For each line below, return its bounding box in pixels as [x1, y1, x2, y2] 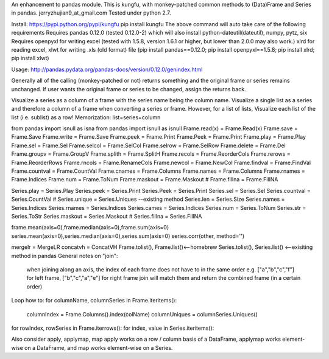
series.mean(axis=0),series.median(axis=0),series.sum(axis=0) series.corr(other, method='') [11, 232, 245, 240]
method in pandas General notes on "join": [11, 252, 118, 259]
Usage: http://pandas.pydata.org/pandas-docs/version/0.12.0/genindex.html [11, 66, 203, 73]
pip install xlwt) [11, 55, 49, 62]
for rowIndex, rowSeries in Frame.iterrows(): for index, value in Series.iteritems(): [11, 324, 214, 332]
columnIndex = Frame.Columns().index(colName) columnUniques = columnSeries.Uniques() [26, 310, 258, 318]
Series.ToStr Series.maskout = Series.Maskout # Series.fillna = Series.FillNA [11, 212, 202, 220]
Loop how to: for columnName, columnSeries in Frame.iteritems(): [11, 297, 177, 304]
